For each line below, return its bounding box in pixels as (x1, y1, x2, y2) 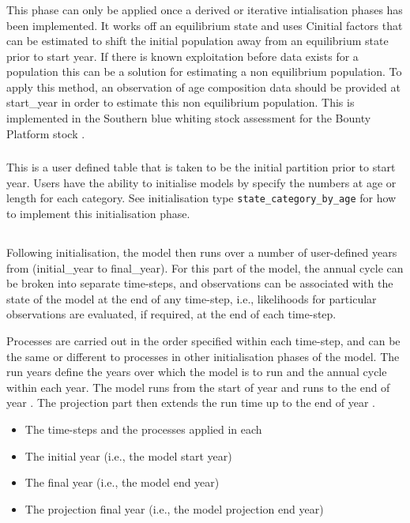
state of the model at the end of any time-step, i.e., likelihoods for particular (6, 290, 377, 307)
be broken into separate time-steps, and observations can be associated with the (6, 275, 393, 292)
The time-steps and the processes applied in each (24, 420, 262, 437)
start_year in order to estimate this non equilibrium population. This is (6, 94, 355, 111)
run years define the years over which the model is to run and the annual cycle (6, 363, 387, 380)
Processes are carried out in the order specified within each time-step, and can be (6, 332, 401, 348)
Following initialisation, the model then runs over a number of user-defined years (6, 244, 397, 261)
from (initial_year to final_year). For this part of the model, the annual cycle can (6, 259, 404, 276)
